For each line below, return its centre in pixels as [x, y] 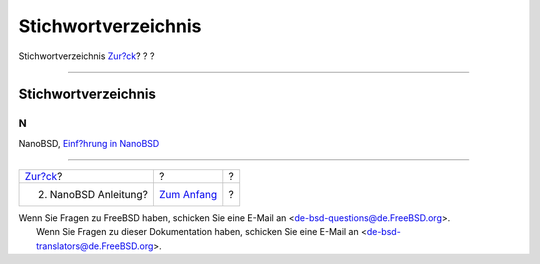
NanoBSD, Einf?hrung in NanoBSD [89, 143]
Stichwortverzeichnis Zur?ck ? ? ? [86, 56]
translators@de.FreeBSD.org [95, 246]
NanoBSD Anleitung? [99, 195]
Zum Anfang [188, 195]
